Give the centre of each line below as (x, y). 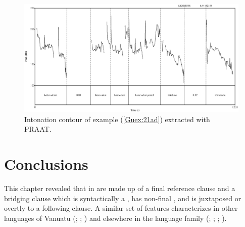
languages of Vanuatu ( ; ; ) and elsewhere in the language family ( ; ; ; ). (115, 218)
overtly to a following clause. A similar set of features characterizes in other (121, 208)
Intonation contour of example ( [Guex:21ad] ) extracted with (117, 119)
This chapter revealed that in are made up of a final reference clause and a (120, 188)
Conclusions (46, 164)
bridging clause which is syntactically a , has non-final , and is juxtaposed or (123, 198)
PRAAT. (38, 129)
